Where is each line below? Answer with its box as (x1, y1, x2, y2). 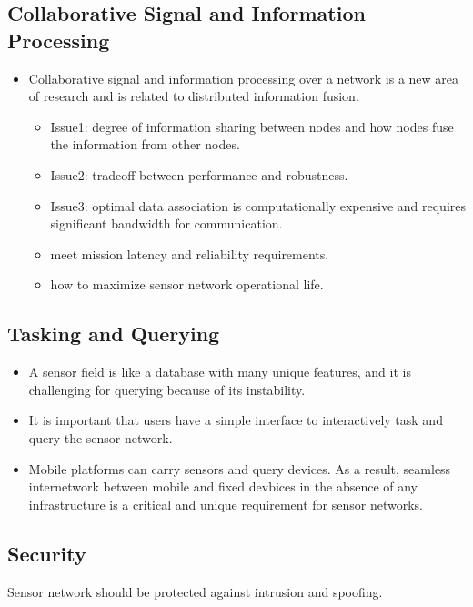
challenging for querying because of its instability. (28, 379, 306, 399)
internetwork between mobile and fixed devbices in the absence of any (28, 477, 418, 496)
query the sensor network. (28, 428, 173, 447)
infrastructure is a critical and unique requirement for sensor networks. (28, 494, 423, 513)
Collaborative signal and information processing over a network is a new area (28, 68, 459, 87)
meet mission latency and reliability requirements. (50, 244, 329, 263)
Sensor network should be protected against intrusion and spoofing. (7, 582, 383, 601)
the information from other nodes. (50, 135, 240, 154)
